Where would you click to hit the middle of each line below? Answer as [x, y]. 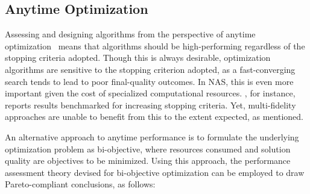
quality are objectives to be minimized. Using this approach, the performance [148, 161]
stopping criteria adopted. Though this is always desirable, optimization [138, 58]
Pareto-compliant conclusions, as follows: [80, 184]
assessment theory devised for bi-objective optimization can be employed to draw [155, 172]
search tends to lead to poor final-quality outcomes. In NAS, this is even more [149, 81]
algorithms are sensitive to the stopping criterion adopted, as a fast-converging [150, 69]
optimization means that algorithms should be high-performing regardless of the [155, 45]
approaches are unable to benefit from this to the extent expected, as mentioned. [154, 117]
